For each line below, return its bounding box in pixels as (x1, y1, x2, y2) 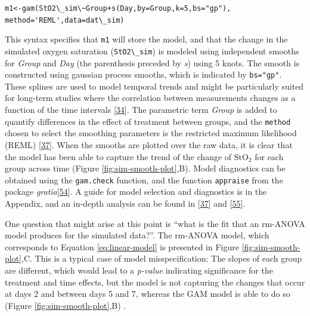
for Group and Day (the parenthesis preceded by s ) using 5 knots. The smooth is (5, 56, 300, 69)
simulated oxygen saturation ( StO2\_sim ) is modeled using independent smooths (5, 44, 299, 57)
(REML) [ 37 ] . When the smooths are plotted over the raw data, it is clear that (5, 138, 293, 151)
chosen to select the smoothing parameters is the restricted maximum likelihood (5, 127, 297, 139)
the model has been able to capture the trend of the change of (5, 150, 232, 162)
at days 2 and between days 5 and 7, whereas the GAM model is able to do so (5, 287, 290, 300)
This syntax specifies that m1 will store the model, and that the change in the (5, 33, 288, 45)
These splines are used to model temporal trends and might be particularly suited (5, 79, 304, 92)
